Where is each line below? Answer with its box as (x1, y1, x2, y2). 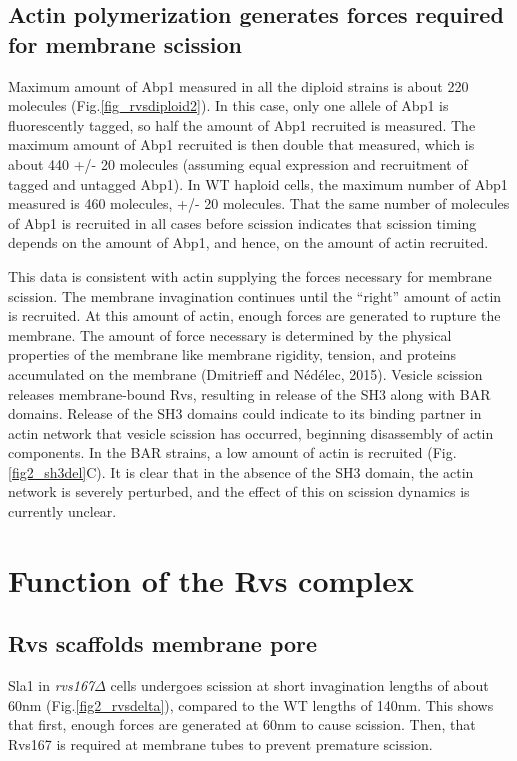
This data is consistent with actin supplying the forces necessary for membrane (8, 265, 492, 286)
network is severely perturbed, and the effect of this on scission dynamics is (8, 481, 470, 502)
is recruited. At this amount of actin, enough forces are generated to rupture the (8, 305, 501, 326)
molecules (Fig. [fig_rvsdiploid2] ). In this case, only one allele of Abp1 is (8, 95, 449, 116)
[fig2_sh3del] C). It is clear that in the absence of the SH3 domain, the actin (8, 461, 474, 482)
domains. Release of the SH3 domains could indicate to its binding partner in (8, 403, 482, 424)
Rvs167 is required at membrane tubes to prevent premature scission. (8, 734, 433, 755)
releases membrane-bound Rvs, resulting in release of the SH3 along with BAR (8, 383, 491, 404)
